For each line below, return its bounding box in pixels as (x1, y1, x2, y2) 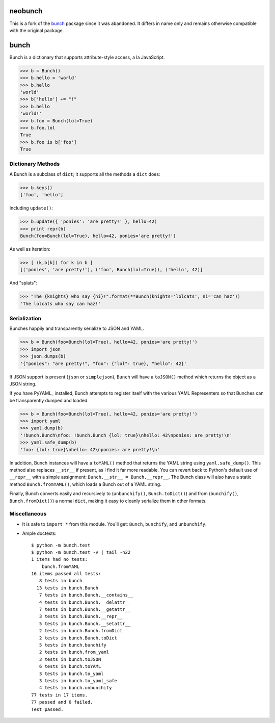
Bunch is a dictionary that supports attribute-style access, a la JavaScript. (9, 54, 165, 60)
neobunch (9, 7, 43, 15)
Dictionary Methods (9, 161, 60, 168)
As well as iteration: (9, 246, 51, 252)
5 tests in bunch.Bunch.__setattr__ (39, 621, 131, 627)
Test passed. (31, 706, 64, 712)
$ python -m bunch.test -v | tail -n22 (31, 549, 131, 555)
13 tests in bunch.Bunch (36, 585, 99, 591)
